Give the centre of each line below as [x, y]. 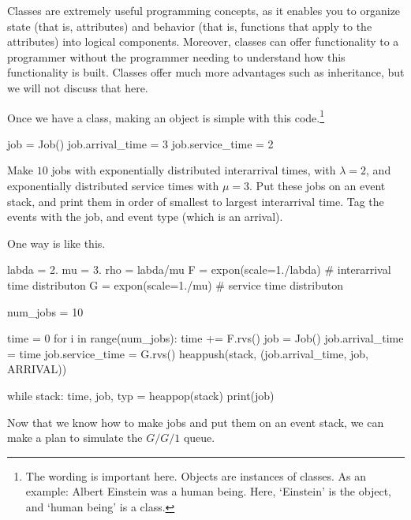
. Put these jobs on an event [318, 185]
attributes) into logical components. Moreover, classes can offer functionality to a [203, 41]
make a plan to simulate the [75, 438]
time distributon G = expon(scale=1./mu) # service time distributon [175, 284]
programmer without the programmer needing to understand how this [176, 56]
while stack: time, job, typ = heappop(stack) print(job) [141, 395]
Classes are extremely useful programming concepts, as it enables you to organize [204, 10]
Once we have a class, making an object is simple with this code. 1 [166, 116]
